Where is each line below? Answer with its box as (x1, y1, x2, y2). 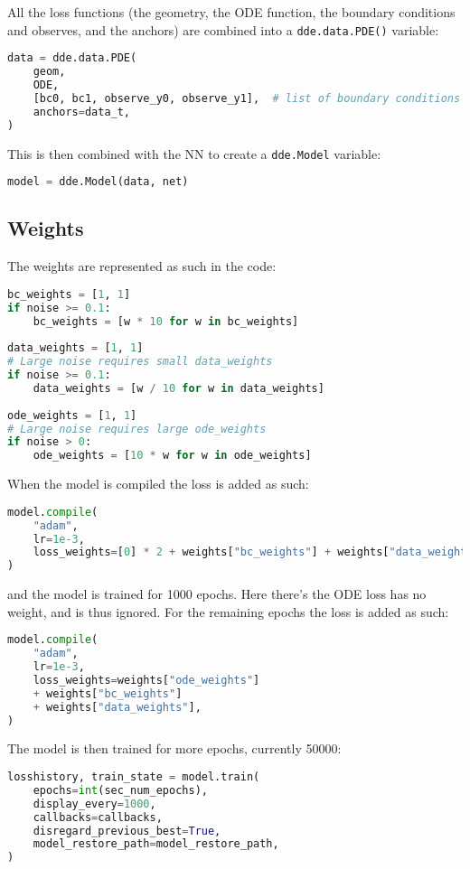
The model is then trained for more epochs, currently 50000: (7, 739, 342, 758)
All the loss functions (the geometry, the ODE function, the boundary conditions (7, 3, 456, 21)
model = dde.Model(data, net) (7, 175, 189, 189)
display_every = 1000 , (33, 797, 156, 810)
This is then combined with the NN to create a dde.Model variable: (7, 144, 381, 163)
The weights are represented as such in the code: (7, 257, 277, 276)
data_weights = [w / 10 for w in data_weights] (33, 381, 324, 395)
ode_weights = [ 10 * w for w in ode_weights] (33, 449, 312, 463)
